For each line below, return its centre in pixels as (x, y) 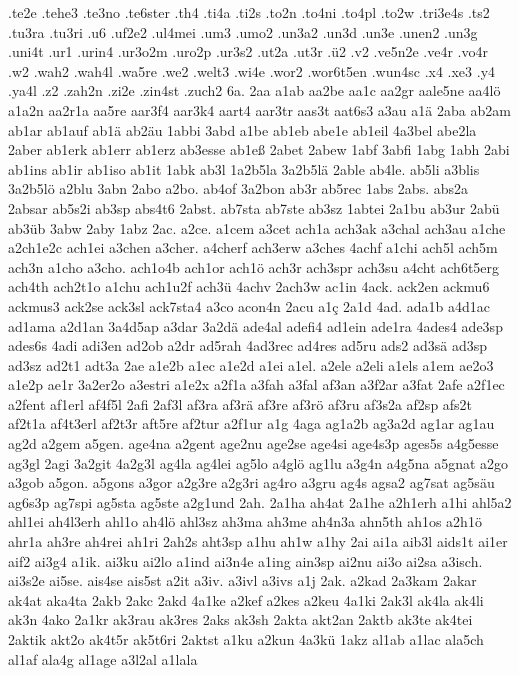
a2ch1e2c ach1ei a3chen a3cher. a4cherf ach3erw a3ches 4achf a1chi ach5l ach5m (253, 247)
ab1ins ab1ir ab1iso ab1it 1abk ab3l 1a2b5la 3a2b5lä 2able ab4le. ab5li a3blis (244, 168)
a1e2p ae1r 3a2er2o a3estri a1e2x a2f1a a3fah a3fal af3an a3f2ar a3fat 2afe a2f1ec (256, 384)
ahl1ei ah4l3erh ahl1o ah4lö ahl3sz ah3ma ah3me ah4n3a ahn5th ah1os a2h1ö (245, 521)
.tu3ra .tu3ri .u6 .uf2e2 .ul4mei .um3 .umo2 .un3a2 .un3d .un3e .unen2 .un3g (243, 31)
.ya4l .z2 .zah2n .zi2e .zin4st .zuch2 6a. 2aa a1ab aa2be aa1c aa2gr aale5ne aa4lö (254, 90)
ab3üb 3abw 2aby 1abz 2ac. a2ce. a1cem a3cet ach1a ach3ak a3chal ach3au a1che (257, 227)
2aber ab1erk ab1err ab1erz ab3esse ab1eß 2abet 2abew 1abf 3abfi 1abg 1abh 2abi (259, 149)
